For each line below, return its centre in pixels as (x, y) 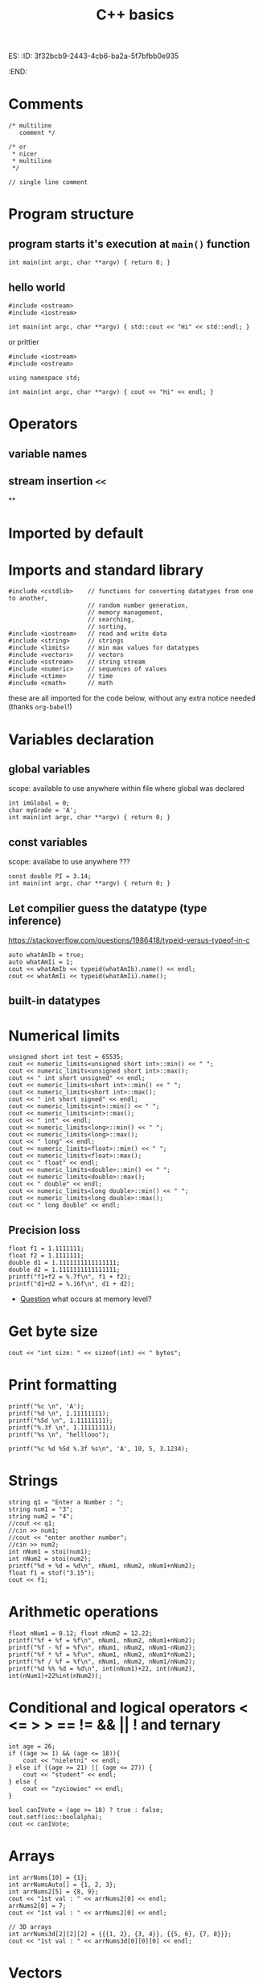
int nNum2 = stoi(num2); (50, 1559)
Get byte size (53, 1331)
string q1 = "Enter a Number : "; (66, 1503)
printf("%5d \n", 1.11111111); (61, 1421)
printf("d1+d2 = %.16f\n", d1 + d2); (72, 1284)
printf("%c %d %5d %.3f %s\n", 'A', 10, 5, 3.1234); (99, 1449)
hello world (37, 287)
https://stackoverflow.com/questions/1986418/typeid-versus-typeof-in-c (129, 940)
